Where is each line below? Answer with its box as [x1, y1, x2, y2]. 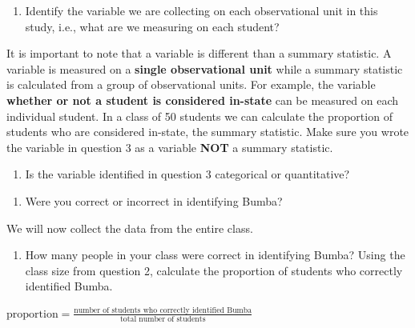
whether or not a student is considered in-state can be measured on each [6, 91, 399, 108]
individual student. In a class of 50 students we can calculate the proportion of [6, 107, 393, 124]
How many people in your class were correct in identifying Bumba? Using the [25, 246, 405, 263]
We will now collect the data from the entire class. [6, 219, 253, 236]
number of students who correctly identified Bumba [74, 306, 252, 314]
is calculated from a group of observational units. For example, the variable [6, 76, 376, 93]
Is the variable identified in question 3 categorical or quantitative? [25, 166, 350, 182]
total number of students [119, 314, 206, 323]
